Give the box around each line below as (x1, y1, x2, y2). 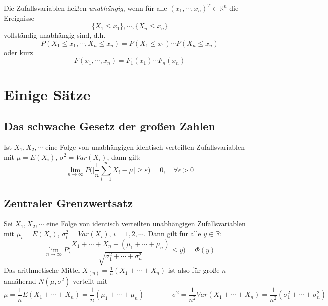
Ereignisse (4, 12, 35, 23)
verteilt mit (73, 275, 108, 286)
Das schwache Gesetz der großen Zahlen (4, 118, 215, 134)
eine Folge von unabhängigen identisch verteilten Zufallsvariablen (45, 141, 245, 152)
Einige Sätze (4, 84, 91, 104)
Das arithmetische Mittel (4, 265, 80, 275)
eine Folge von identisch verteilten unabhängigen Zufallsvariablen (46, 218, 246, 229)
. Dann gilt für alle (143, 228, 201, 239)
